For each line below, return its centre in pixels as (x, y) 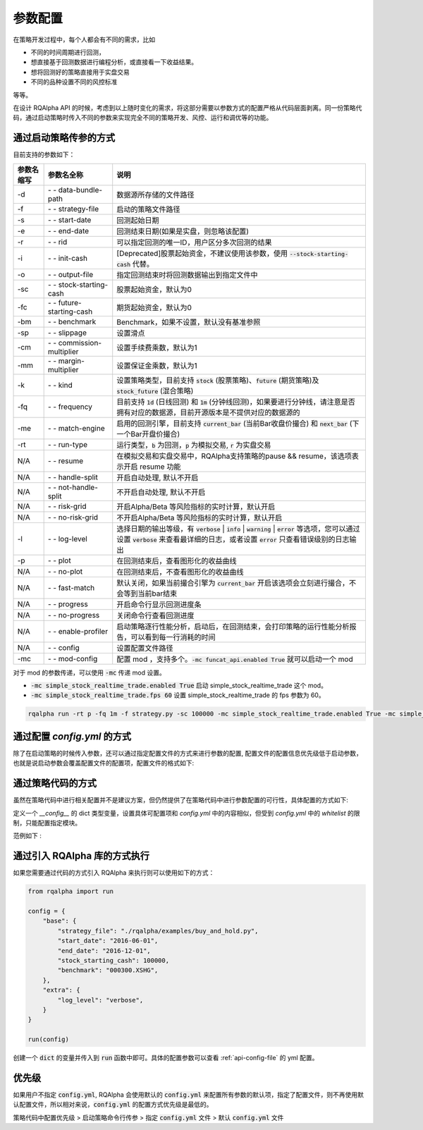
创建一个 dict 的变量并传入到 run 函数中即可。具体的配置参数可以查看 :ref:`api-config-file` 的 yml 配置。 (166, 1058)
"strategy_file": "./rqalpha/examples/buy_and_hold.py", (158, 931)
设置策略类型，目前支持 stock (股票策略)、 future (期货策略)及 (218, 380)
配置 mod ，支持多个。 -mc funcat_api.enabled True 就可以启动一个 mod (235, 659)
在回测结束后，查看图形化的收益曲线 (177, 560)
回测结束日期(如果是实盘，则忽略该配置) (183, 231)
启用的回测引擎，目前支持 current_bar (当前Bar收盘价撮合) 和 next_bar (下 (238, 423)
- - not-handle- (73, 487)
